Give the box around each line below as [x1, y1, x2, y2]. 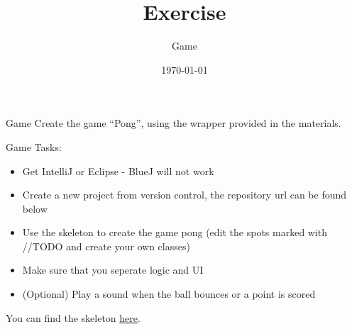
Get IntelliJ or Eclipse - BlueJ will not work [22, 163, 214, 178]
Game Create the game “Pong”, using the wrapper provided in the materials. [6, 116, 341, 130]
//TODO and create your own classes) [22, 238, 190, 253]
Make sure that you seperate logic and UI [22, 262, 204, 277]
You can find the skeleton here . [6, 310, 141, 325]
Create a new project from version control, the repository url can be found [22, 187, 347, 202]
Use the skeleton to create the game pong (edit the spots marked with [22, 225, 328, 240]
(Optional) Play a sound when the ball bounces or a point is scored [22, 286, 316, 301]
